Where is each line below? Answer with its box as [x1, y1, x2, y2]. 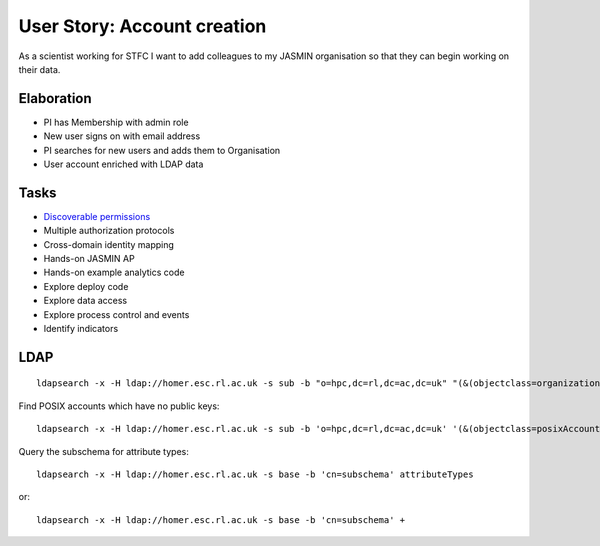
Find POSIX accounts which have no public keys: [18, 400, 220, 412]
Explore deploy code [43, 280, 129, 292]
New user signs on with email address [43, 130, 201, 142]
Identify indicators [43, 323, 119, 335]
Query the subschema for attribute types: [18, 445, 189, 457]
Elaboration [18, 90, 92, 107]
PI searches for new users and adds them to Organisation [43, 144, 281, 156]
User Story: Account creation [18, 15, 267, 37]
